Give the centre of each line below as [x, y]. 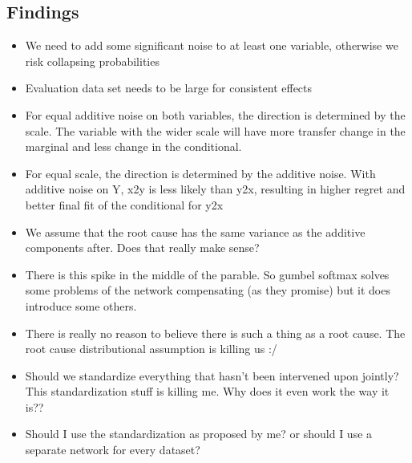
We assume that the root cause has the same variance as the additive [195, 231]
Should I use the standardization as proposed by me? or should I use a [199, 434]
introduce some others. [81, 305]
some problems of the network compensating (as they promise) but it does [208, 290]
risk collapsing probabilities [92, 61]
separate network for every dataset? [113, 450]
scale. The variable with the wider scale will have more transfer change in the [215, 130]
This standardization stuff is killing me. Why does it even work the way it [207, 391]
